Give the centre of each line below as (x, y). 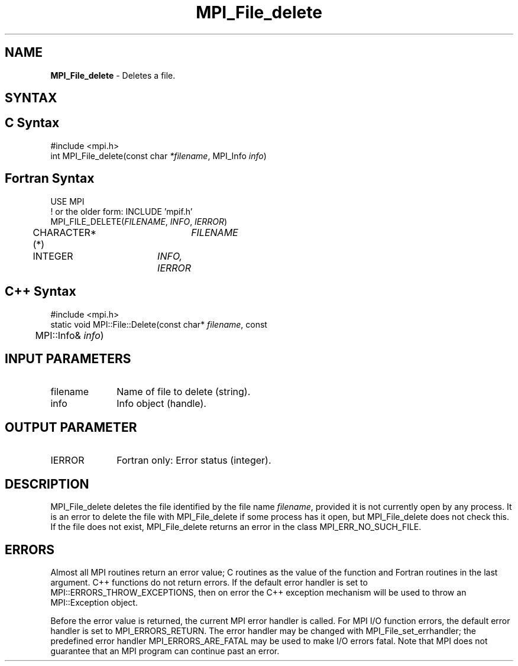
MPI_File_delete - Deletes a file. (113, 75)
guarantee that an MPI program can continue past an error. (165, 651)
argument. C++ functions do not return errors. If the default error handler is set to (209, 582)
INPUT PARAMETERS (68, 358)
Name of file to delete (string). (184, 392)
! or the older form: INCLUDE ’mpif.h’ (122, 211)
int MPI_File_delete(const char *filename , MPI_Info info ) (158, 156)
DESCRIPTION (47, 484)
